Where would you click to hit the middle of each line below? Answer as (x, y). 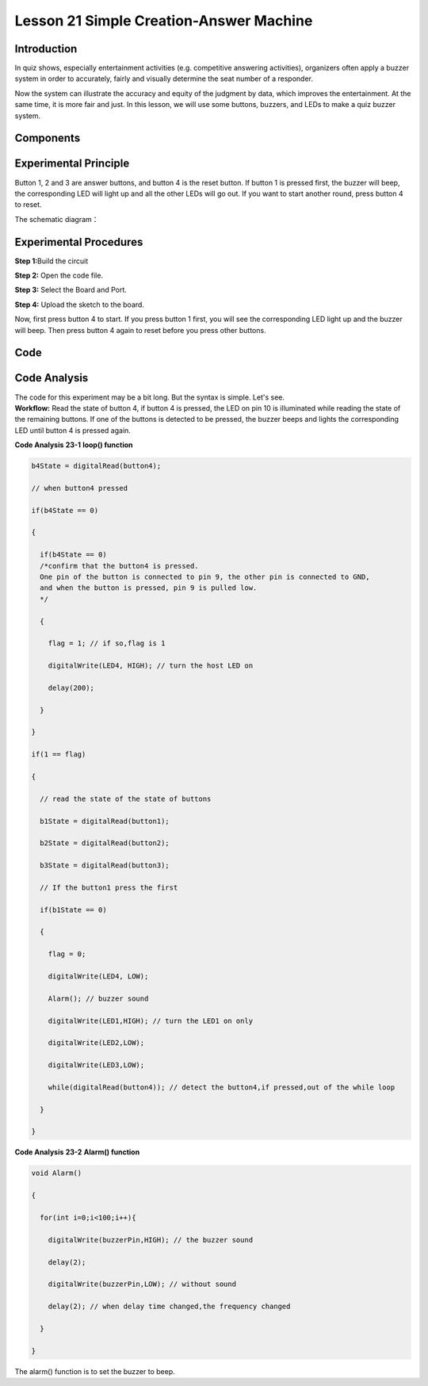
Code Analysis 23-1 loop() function (74, 445)
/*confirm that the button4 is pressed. (119, 566)
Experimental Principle (72, 164)
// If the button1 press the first (109, 887)
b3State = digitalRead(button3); (105, 865)
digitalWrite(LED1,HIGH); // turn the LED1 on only (151, 1020)
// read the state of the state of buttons (126, 798)
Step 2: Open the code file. (59, 276)
